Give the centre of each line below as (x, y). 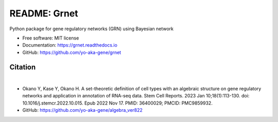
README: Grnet (44, 13)
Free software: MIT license (51, 38)
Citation (23, 67)
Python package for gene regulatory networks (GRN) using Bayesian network (91, 29)
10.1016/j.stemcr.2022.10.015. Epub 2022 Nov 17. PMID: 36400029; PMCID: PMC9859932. (118, 103)
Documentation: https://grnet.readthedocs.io (70, 45)
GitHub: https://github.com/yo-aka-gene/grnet (72, 52)
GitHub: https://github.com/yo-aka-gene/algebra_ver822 (82, 110)
